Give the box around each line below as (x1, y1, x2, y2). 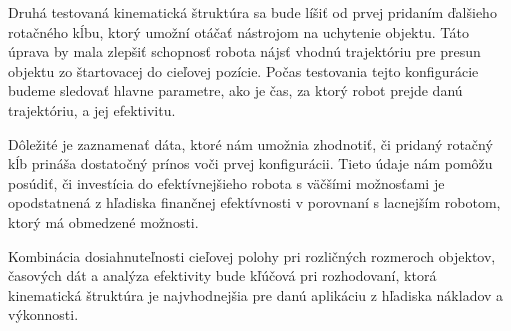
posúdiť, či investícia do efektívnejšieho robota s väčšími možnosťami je (8, 172, 445, 193)
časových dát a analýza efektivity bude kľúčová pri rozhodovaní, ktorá (8, 265, 437, 286)
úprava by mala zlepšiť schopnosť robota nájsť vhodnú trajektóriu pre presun (8, 41, 481, 62)
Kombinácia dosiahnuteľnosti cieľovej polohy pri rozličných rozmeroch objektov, (8, 245, 496, 266)
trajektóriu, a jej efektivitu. (8, 99, 176, 120)
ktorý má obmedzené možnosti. (8, 211, 199, 232)
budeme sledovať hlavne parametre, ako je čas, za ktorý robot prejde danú (8, 80, 463, 101)
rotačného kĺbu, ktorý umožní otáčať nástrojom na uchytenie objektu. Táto (8, 21, 470, 42)
